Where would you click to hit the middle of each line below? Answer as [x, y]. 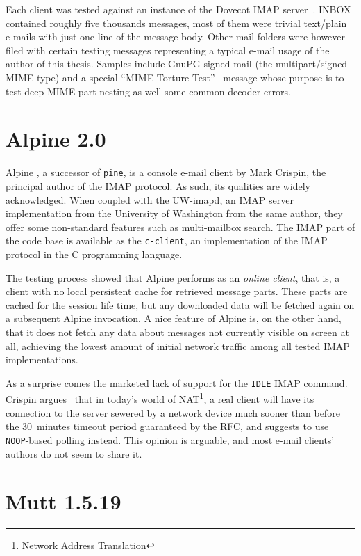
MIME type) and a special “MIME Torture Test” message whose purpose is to [175, 77]
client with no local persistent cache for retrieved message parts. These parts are [177, 291]
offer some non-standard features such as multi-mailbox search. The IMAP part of [180, 227]
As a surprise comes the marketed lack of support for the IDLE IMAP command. [177, 382]
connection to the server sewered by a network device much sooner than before [173, 412]
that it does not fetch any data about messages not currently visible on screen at [177, 332]
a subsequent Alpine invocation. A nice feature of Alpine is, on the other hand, [174, 318]
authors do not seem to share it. [74, 453]
